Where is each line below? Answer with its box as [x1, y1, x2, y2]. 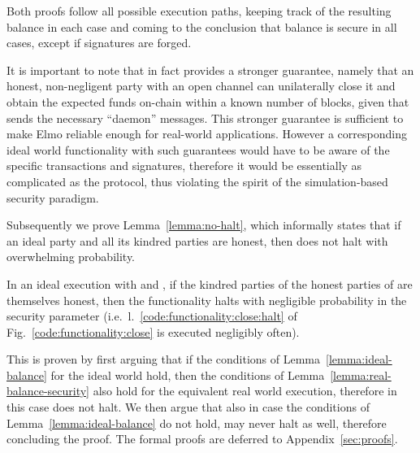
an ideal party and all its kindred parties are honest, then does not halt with [6, 232, 388, 249]
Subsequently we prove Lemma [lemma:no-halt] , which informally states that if [6, 216, 401, 233]
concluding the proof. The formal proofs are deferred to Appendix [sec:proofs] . [6, 430, 398, 447]
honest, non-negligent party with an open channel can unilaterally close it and [6, 77, 396, 94]
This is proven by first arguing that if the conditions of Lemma [6, 351, 321, 368]
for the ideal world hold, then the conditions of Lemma [50, 366, 325, 383]
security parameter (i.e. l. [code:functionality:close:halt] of [6, 307, 297, 325]
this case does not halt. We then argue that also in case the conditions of [6, 399, 370, 416]
